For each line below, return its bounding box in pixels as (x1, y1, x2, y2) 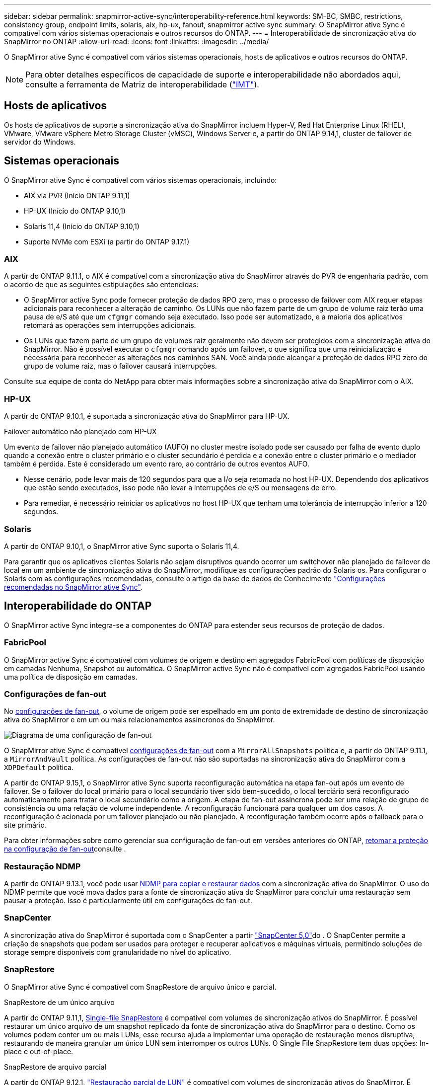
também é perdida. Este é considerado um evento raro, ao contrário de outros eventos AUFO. (4, 460, 309, 468)
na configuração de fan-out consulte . (4, 845, 126, 853)
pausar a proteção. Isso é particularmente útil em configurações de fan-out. (4, 896, 252, 905)
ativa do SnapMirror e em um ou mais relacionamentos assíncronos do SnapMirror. (4, 715, 275, 724)
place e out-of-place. (4, 1047, 73, 1056)
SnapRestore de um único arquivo (4, 998, 115, 1007)
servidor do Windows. (4, 137, 76, 146)
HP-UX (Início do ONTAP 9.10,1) (24, 206, 126, 215)
